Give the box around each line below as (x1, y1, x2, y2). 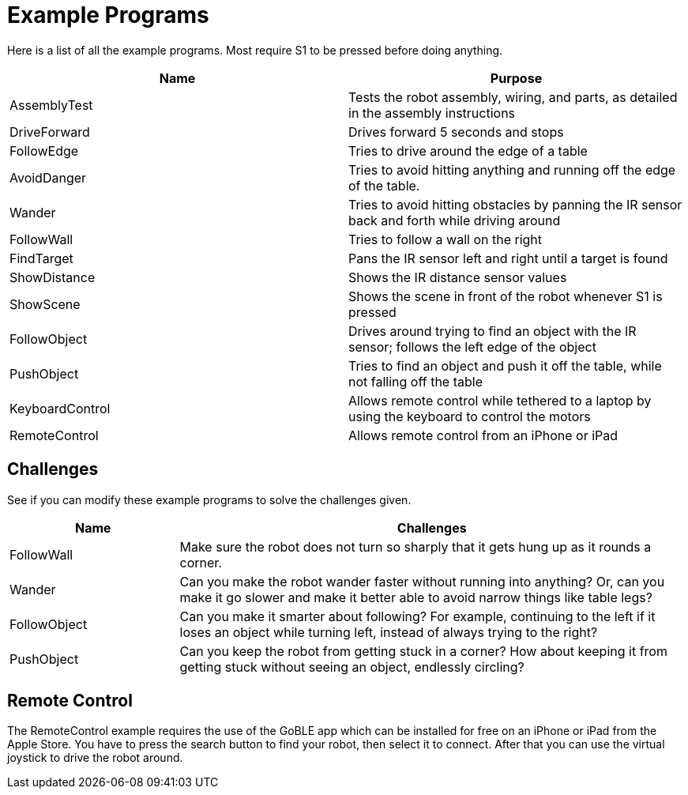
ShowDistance (9, 269, 96, 285)
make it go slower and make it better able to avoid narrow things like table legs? (179, 589, 652, 605)
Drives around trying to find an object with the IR (348, 322, 637, 339)
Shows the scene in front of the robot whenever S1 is (348, 288, 663, 304)
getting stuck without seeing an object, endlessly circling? (179, 658, 524, 675)
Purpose (490, 70, 543, 86)
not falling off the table (348, 373, 483, 390)
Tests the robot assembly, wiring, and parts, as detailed (348, 89, 678, 105)
